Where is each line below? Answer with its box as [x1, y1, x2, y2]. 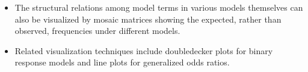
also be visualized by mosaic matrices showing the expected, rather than [14, 12, 282, 25]
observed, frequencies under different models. [14, 24, 180, 37]
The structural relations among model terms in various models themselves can [14, 1, 303, 13]
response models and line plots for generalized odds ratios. [14, 56, 230, 68]
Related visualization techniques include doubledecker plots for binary [14, 44, 273, 57]
